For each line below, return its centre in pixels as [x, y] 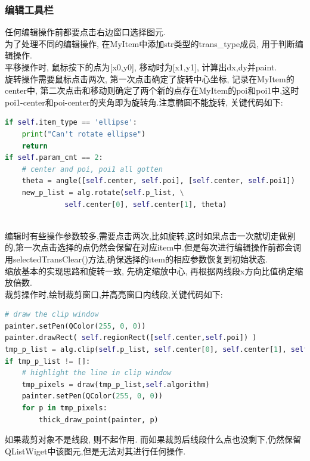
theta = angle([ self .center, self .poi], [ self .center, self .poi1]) [158, 181]
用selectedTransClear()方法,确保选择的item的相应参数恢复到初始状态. [136, 259]
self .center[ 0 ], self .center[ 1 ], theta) [146, 204]
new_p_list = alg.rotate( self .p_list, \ [103, 192]
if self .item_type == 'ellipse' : [71, 123]
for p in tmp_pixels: [64, 408]
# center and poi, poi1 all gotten [92, 169]
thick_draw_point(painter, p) [99, 420]
